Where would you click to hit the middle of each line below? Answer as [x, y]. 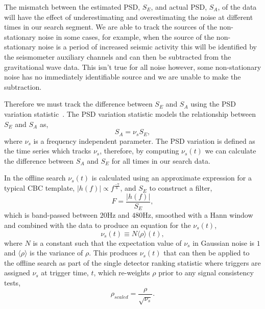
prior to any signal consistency [206, 273]
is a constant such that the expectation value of [107, 242]
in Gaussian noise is [224, 242]
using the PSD [213, 104]
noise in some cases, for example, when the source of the [126, 36]
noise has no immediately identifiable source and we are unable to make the [123, 77]
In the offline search [35, 178]
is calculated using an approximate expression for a [172, 178]
